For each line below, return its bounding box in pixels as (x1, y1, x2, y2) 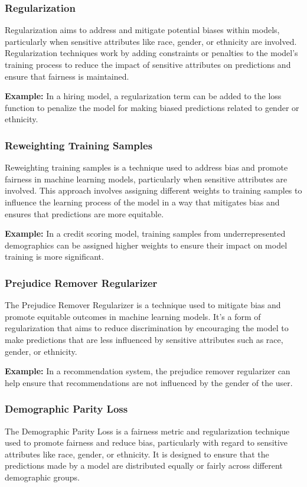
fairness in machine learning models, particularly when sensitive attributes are (5, 172, 288, 185)
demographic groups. (5, 470, 80, 483)
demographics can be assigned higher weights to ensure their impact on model (5, 238, 288, 251)
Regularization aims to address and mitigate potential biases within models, (5, 24, 280, 36)
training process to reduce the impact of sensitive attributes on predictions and (5, 58, 291, 70)
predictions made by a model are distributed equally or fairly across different (5, 459, 283, 472)
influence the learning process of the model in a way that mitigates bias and (5, 195, 280, 208)
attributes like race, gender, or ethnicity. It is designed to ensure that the (5, 447, 269, 460)
